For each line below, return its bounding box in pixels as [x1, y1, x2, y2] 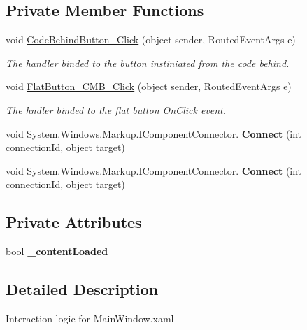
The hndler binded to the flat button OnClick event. [6, 102, 227, 117]
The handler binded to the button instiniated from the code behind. [6, 55, 290, 70]
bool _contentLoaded [6, 244, 108, 259]
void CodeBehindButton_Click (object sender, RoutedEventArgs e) [6, 32, 296, 47]
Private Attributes [6, 211, 142, 233]
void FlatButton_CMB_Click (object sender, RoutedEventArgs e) [6, 79, 292, 94]
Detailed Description [6, 278, 159, 300]
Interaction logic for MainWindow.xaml [6, 310, 174, 325]
